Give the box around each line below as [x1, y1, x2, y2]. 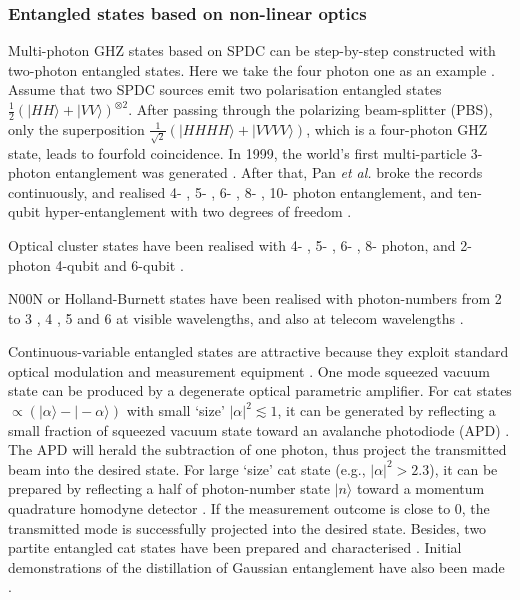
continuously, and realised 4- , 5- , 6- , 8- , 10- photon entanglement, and [8, 181, 454, 202]
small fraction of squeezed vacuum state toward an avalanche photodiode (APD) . [8, 419, 510, 440]
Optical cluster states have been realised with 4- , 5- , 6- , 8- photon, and [8, 234, 456, 255]
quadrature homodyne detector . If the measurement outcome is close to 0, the [8, 498, 490, 519]
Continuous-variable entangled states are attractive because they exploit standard [8, 341, 509, 362]
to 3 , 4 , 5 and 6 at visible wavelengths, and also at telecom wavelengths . [8, 307, 464, 328]
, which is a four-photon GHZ [306, 118, 488, 139]
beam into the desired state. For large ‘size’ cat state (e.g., [8, 458, 366, 479]
